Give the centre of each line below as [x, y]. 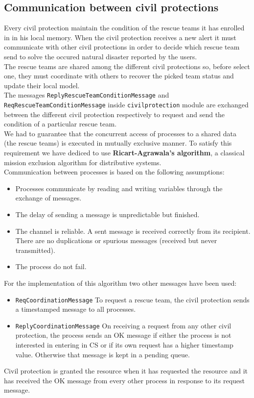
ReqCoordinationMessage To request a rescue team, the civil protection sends [132, 299]
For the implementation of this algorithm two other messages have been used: [120, 283]
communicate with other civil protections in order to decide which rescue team [122, 47]
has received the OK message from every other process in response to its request [125, 380]
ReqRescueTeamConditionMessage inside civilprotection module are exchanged [126, 105]
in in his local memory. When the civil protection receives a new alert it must [120, 37]
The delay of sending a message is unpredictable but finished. [107, 214]
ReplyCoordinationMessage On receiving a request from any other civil [123, 325]
